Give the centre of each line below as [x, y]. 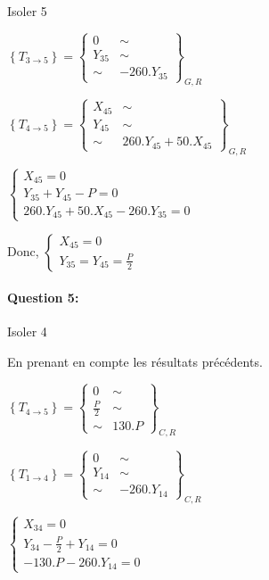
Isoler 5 [27, 11]
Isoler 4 [27, 331]
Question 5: [43, 298]
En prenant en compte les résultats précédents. [135, 362]
